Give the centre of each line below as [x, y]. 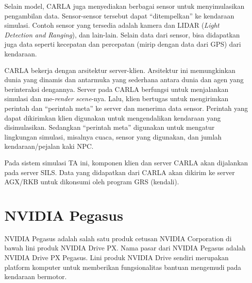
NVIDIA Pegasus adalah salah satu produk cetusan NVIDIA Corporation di [118, 238]
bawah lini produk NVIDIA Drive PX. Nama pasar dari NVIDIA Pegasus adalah [125, 248]
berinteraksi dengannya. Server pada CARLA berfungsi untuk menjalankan [117, 89]
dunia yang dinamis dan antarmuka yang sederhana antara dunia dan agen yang [124, 80]
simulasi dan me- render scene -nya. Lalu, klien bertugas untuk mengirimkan [117, 98]
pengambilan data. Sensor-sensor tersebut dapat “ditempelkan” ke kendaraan [119, 15]
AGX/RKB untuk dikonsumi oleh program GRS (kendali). [92, 182]
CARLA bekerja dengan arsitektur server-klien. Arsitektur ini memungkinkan [120, 70]
